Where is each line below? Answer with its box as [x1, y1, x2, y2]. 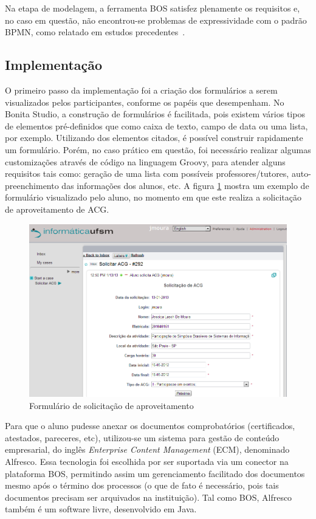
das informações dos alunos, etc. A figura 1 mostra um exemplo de [61, 179, 309, 191]
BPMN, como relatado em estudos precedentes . [5, 26, 185, 38]
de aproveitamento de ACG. [5, 202, 109, 215]
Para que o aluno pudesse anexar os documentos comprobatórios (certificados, [5, 419, 295, 432]
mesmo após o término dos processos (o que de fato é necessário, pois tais [5, 479, 279, 492]
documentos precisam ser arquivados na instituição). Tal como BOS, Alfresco [5, 490, 292, 503]
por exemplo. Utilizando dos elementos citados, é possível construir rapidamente [5, 131, 303, 144]
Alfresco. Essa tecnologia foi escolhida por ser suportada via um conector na [5, 455, 289, 467]
